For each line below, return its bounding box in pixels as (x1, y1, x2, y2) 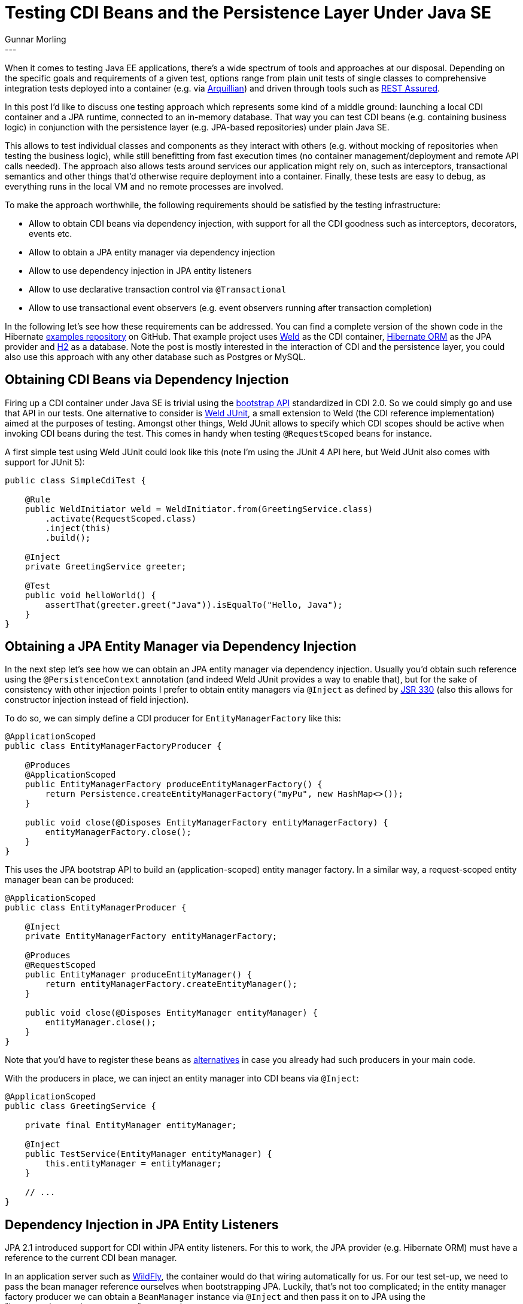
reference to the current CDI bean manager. (5, 1253, 177, 1263)
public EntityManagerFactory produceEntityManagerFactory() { (25, 779, 323, 790)
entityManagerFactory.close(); (45, 827, 191, 837)
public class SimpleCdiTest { (5, 475, 147, 485)
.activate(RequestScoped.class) (45, 513, 197, 523)
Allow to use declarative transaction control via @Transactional (29, 284, 287, 294)
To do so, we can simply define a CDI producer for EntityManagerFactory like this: (5, 713, 341, 724)
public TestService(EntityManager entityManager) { (25, 1149, 272, 1159)
